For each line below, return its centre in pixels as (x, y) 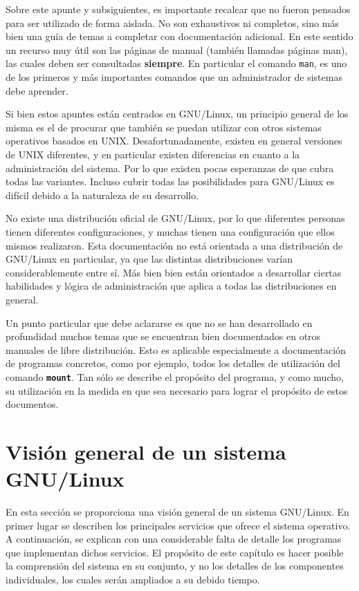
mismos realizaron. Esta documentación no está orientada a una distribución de (174, 245)
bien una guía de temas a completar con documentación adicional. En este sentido (179, 36)
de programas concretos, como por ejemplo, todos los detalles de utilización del (173, 363)
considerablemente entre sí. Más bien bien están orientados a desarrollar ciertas (174, 272)
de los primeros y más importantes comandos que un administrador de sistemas (174, 77)
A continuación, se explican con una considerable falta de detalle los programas (174, 539)
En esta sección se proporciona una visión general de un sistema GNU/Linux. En (177, 512)
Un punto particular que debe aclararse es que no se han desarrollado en (159, 322)
